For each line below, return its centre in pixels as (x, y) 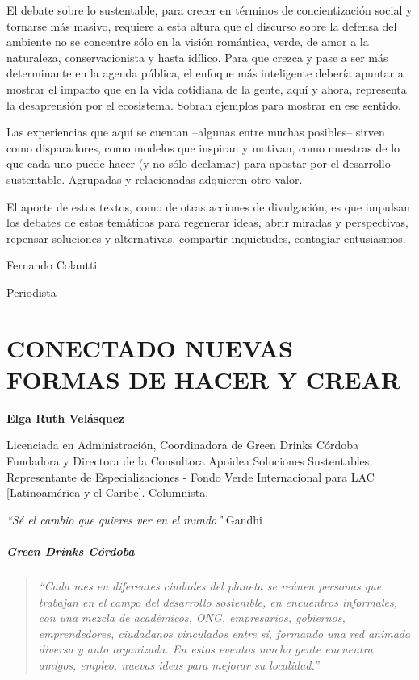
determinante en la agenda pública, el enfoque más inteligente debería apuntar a (205, 73)
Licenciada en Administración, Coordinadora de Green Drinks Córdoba (183, 445)
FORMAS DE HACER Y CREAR (203, 379)
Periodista (31, 292)
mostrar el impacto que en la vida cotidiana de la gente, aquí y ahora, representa (207, 88)
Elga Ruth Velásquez (66, 417)
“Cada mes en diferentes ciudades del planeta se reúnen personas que (210, 585)
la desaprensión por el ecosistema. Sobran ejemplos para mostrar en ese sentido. (204, 104)
